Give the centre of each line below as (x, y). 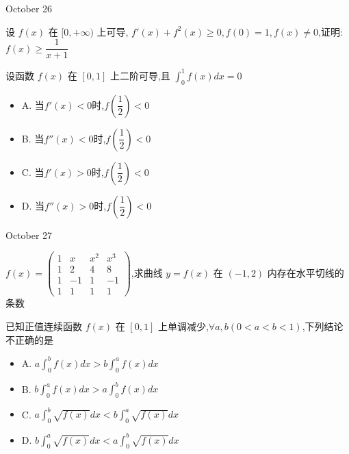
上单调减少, (183, 326)
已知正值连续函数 (44, 326)
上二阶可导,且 (140, 75)
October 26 (29, 8)
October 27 (29, 235)
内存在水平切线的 (306, 272)
